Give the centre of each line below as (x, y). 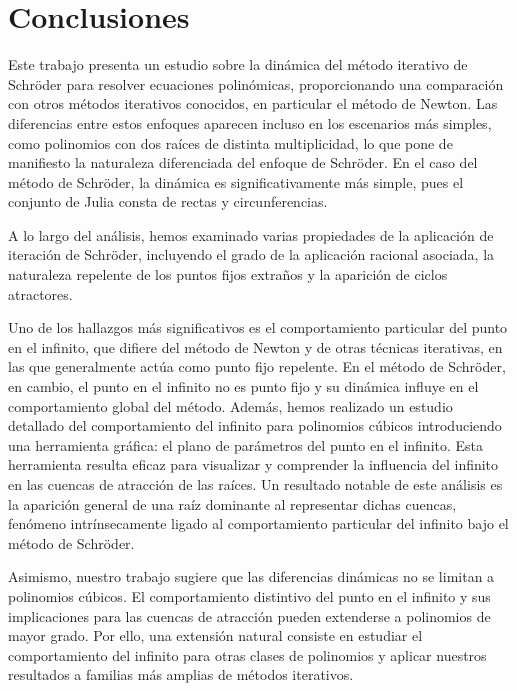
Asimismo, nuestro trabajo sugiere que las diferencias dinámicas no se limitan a (251, 576)
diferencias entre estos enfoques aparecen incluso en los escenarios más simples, (250, 122)
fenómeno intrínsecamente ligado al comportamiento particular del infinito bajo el (258, 523)
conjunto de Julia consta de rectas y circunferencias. (168, 201)
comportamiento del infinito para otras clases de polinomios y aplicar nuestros (247, 654)
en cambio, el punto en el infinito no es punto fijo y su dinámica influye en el (243, 386)
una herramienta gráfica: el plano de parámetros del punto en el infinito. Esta (246, 444)
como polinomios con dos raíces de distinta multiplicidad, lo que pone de (230, 142)
